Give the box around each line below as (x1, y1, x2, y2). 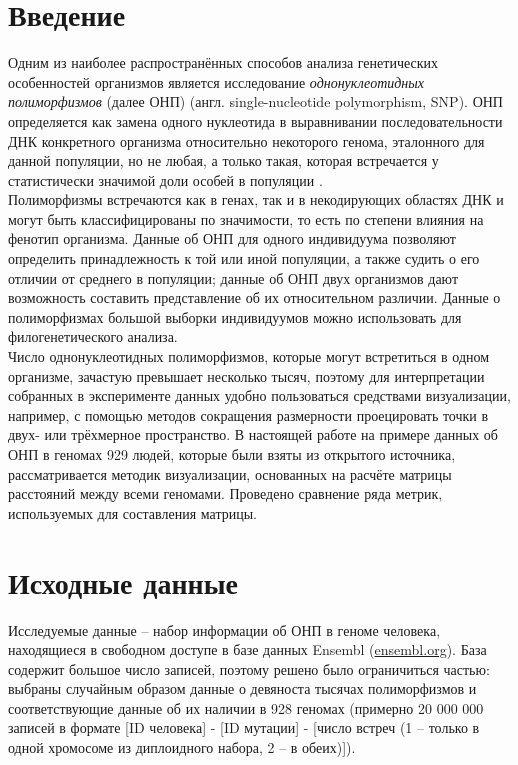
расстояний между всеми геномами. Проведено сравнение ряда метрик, (8, 483, 443, 504)
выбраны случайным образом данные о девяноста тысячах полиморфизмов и (8, 678, 477, 699)
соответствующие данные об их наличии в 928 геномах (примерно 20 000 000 (8, 697, 484, 718)
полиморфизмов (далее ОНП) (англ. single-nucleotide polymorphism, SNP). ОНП (8, 91, 503, 112)
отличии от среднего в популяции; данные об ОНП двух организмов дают (8, 267, 459, 288)
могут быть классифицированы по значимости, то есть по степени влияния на (8, 208, 484, 229)
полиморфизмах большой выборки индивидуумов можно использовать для (8, 306, 462, 327)
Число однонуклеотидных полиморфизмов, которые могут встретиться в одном (8, 346, 490, 367)
